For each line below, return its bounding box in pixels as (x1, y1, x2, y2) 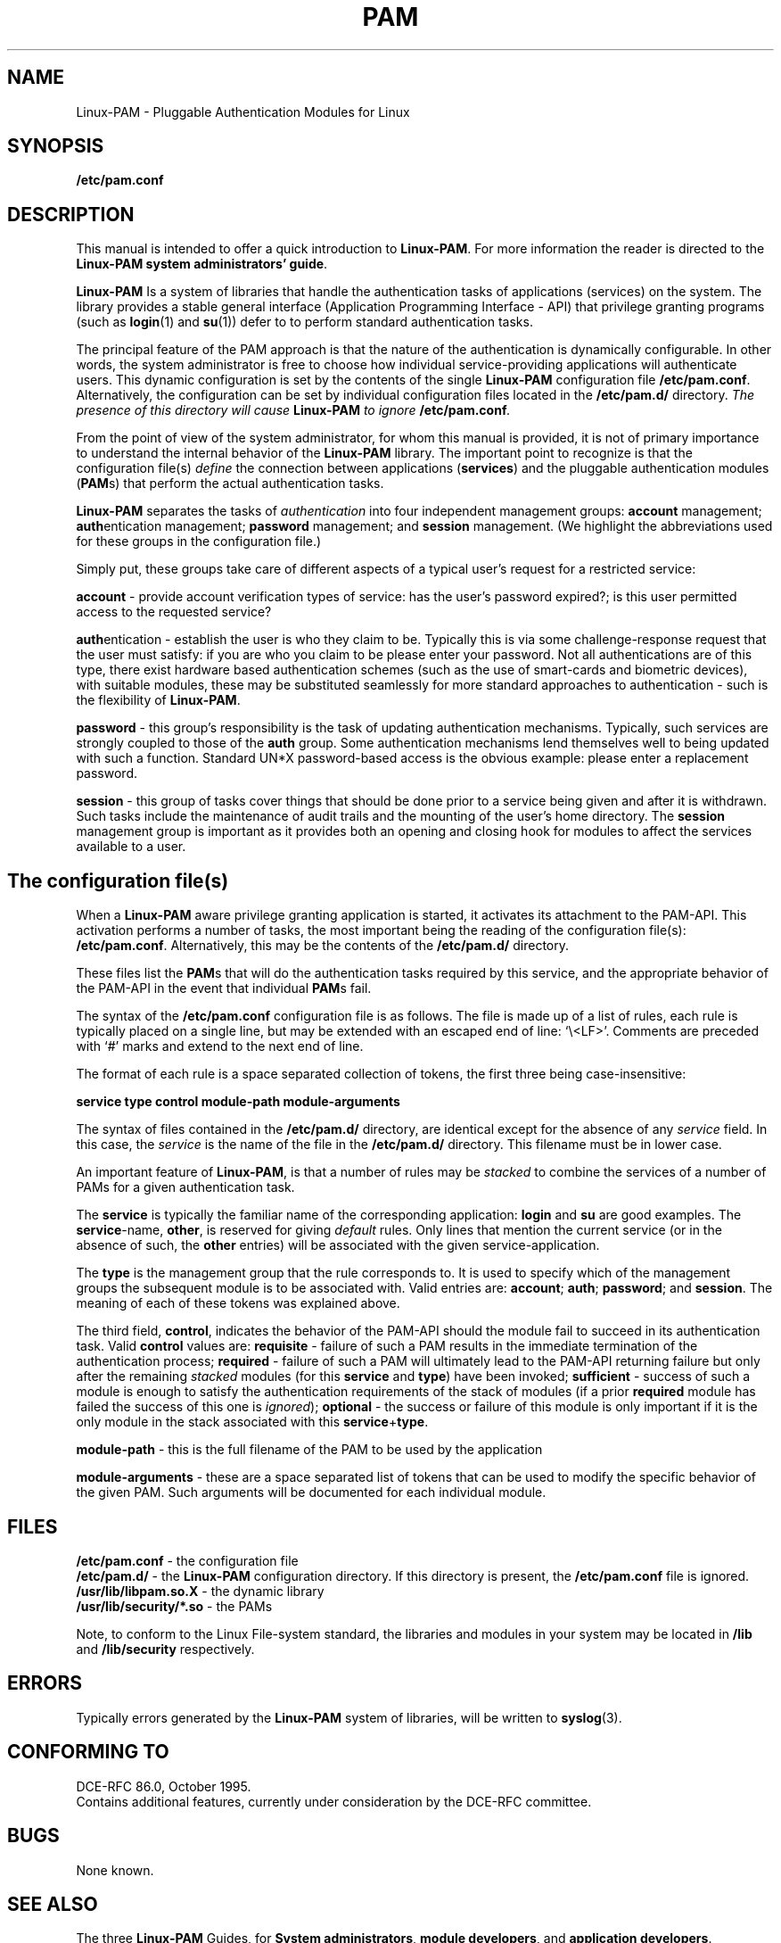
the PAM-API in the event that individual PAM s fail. (76, 980, 372, 996)
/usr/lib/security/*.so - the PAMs (76, 1598, 273, 1614)
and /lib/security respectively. (76, 1641, 255, 1657)
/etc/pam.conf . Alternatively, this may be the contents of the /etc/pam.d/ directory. (76, 938, 570, 954)
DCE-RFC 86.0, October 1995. (76, 1778, 251, 1794)
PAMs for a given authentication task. (76, 1179, 295, 1195)
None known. (76, 1862, 154, 1878)
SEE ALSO (7, 1892, 98, 1915)
